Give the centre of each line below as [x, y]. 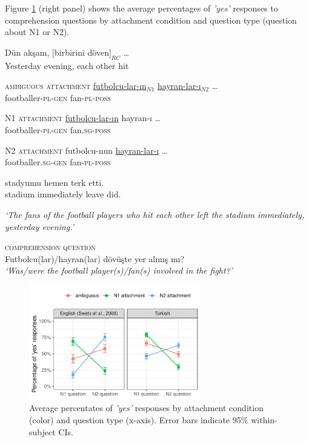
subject [42, 431]
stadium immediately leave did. [63, 194]
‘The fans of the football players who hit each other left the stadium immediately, [155, 214]
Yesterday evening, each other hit [67, 65]
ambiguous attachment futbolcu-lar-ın [76, 86]
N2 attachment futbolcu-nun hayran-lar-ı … [86, 150]
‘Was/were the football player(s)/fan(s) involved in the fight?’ [119, 270]
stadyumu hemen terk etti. [55, 182]
